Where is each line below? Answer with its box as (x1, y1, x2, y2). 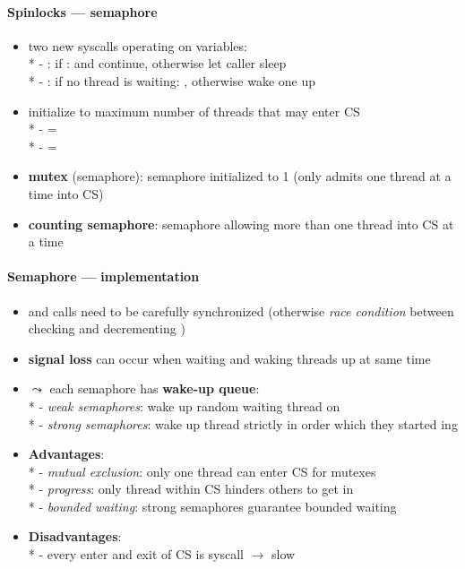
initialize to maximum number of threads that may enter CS (28, 101, 360, 120)
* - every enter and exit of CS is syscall (28, 545, 245, 564)
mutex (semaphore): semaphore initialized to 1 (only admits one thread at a (28, 167, 452, 185)
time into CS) (28, 184, 104, 203)
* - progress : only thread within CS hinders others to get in (28, 479, 354, 498)
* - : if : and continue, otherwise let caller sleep (28, 54, 287, 73)
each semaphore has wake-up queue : (49, 379, 260, 398)
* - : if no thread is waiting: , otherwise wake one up (28, 71, 316, 90)
